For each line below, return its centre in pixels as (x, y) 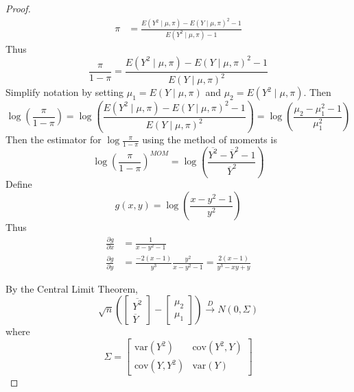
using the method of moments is (210, 139)
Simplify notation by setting (65, 92)
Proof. (18, 8)
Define (19, 184)
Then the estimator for (54, 139)
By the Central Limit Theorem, (72, 288)
